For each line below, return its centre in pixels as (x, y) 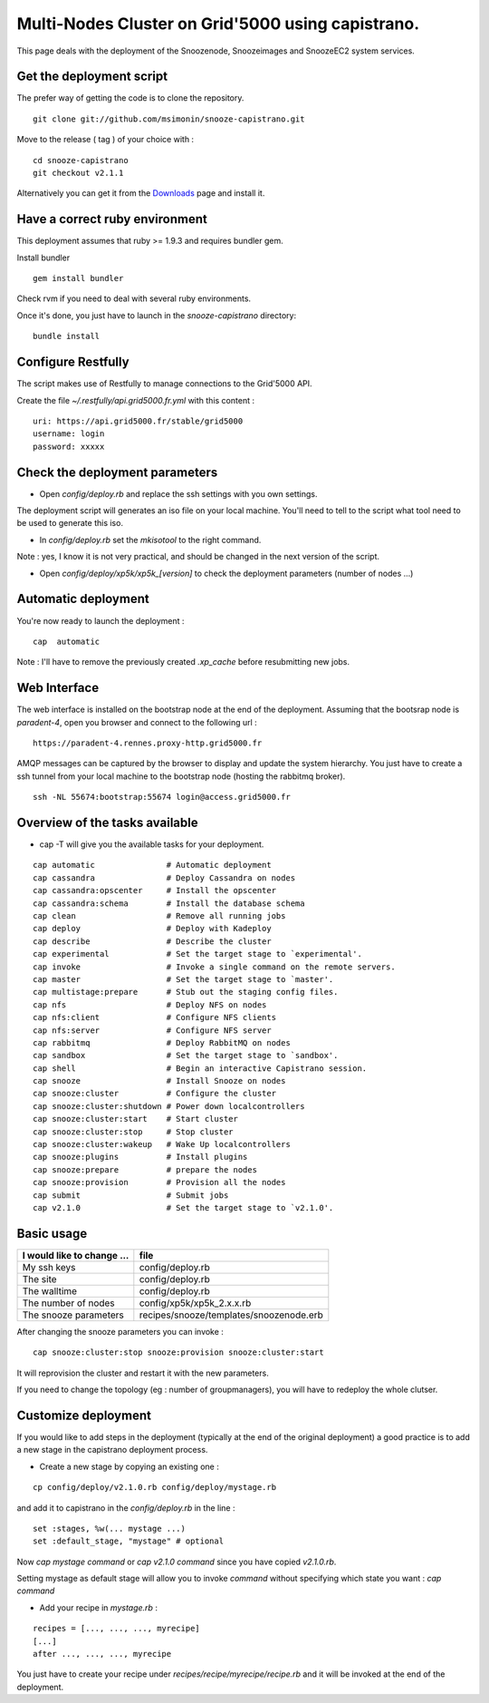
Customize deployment (84, 1415)
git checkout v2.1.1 (78, 173)
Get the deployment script (92, 77)
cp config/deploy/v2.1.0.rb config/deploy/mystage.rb (154, 1488)
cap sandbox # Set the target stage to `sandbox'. (186, 1056)
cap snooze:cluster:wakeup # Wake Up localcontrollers (162, 1144)
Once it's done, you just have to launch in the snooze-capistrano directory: (157, 315)
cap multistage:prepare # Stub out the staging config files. (186, 992)
